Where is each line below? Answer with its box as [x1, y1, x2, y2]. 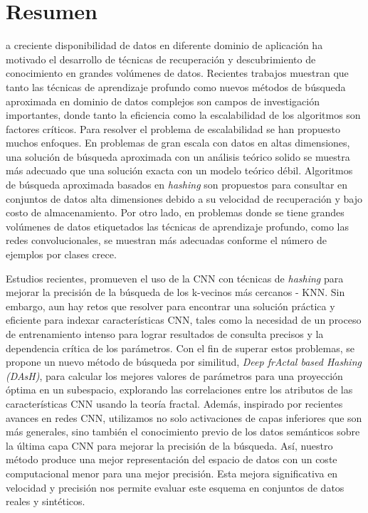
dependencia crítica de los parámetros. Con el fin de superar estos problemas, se [6, 340, 354, 355]
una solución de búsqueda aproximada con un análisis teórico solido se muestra [6, 149, 350, 164]
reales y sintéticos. [6, 494, 85, 509]
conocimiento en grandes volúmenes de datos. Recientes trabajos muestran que [6, 65, 349, 80]
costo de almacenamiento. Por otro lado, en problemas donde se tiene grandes [6, 205, 345, 220]
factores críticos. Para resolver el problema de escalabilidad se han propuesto [6, 121, 340, 136]
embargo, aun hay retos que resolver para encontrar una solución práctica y [6, 298, 335, 313]
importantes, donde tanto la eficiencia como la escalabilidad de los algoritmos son [6, 107, 361, 122]
